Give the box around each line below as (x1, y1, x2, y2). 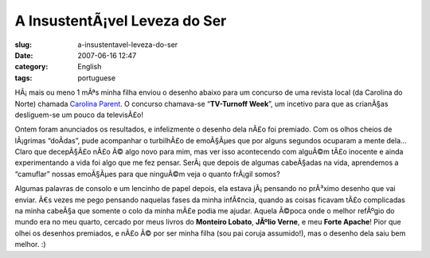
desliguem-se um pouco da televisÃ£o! (14, 110, 143, 119)
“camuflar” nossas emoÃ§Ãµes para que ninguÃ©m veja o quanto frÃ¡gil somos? (14, 169, 280, 178)
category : (14, 62, 49, 72)
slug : (14, 40, 32, 49)
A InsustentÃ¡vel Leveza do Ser (14, 12, 227, 29)
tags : (14, 72, 33, 83)
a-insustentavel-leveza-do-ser (77, 40, 178, 49)
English (77, 62, 102, 72)
